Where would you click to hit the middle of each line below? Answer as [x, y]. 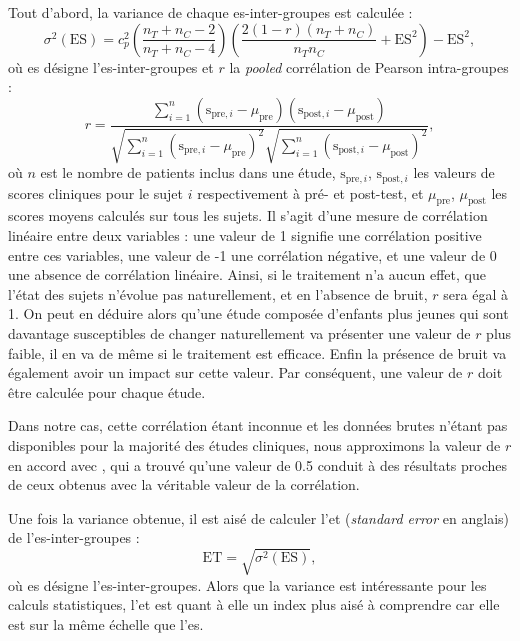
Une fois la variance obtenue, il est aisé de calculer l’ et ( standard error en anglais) [259, 517]
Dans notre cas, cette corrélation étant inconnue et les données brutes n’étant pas [258, 425]
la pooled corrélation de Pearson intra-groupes [369, 66]
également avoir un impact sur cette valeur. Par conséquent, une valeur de [235, 372]
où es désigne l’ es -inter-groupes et [111, 66]
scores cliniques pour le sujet [95, 192]
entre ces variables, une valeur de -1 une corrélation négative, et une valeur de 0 [252, 254]
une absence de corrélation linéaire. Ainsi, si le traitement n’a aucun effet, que [247, 274]
